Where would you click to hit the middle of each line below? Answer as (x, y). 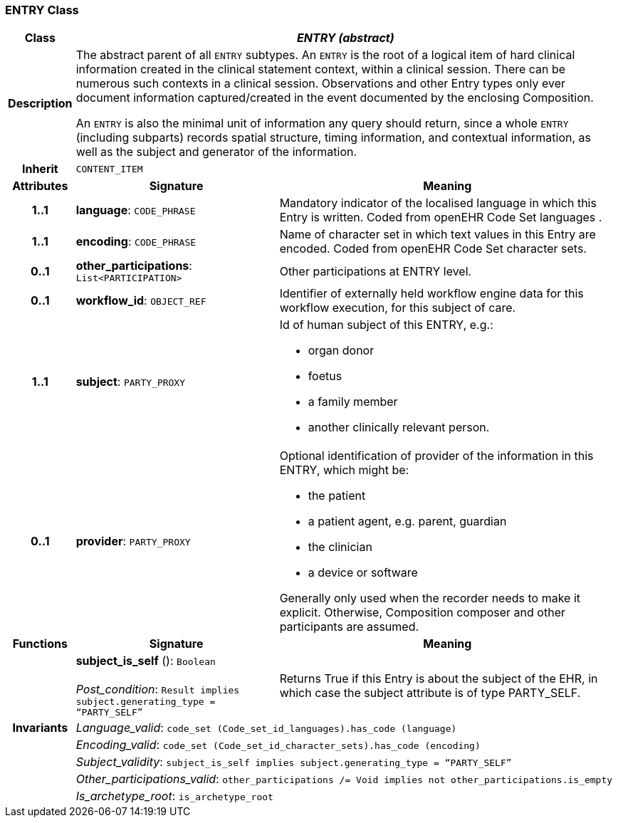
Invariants (40, 728)
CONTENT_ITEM (109, 169)
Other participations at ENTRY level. (376, 271)
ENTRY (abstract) (346, 38)
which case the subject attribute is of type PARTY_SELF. (430, 693)
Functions (40, 644)
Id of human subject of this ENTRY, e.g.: (386, 325)
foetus (325, 376)
